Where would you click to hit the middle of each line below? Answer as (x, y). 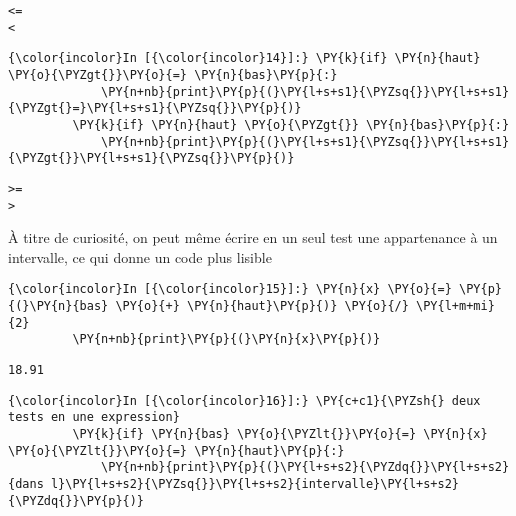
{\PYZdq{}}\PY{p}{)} (76, 500)
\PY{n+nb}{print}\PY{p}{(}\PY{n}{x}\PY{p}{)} (226, 339)
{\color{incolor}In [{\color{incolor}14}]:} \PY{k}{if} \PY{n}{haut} (244, 58)
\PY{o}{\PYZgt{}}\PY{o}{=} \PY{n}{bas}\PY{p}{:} (173, 74)
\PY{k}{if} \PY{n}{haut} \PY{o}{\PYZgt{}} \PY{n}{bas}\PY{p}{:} (291, 124)
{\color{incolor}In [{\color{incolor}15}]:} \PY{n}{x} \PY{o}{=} (230, 289)
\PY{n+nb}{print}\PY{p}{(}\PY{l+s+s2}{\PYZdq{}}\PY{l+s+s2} (305, 467)
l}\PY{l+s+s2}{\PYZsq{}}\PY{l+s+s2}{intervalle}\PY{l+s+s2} (255, 483)
